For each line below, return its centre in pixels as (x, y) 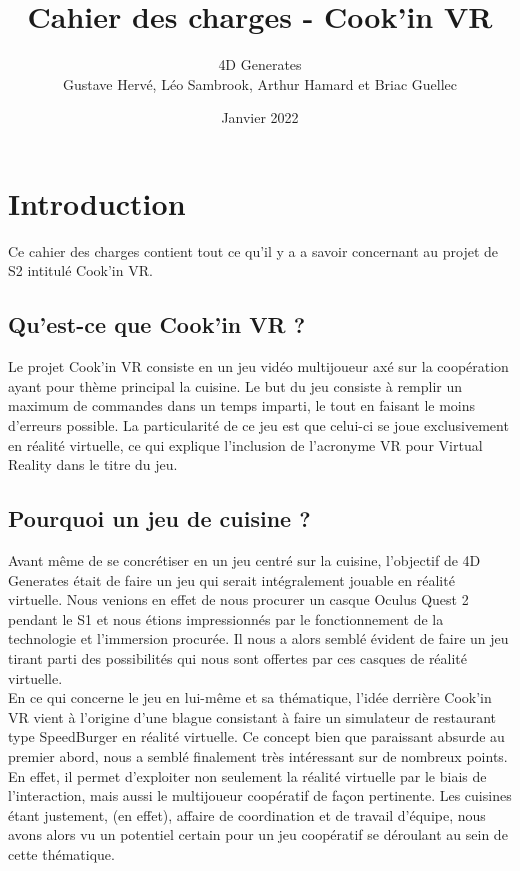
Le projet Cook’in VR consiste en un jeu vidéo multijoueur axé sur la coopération (258, 366)
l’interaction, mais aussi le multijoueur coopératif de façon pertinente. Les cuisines (260, 795)
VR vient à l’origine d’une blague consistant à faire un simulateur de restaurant (252, 716)
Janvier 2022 (260, 117)
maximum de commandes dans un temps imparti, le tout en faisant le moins (242, 405)
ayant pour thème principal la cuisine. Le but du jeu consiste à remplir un (235, 385)
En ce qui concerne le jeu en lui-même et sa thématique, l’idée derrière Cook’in (250, 697)
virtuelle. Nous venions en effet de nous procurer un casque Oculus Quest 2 (238, 599)
